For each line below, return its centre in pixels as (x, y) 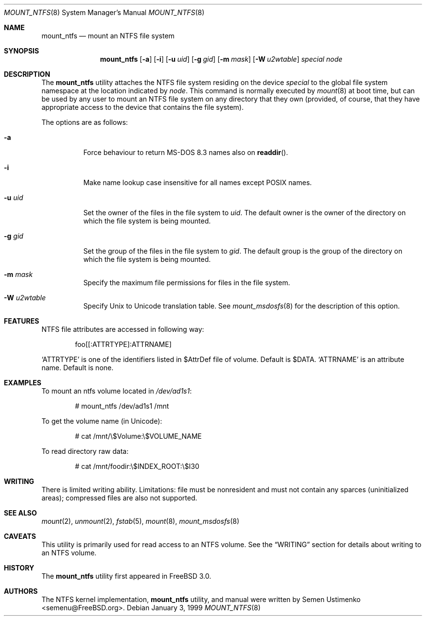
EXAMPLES (23, 383)
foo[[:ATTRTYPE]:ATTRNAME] (123, 344)
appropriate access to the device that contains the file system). (142, 107)
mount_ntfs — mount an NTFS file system (108, 36)
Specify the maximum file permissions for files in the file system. (187, 283)
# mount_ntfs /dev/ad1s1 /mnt (122, 406)
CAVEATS (20, 536)
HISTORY (19, 568)
